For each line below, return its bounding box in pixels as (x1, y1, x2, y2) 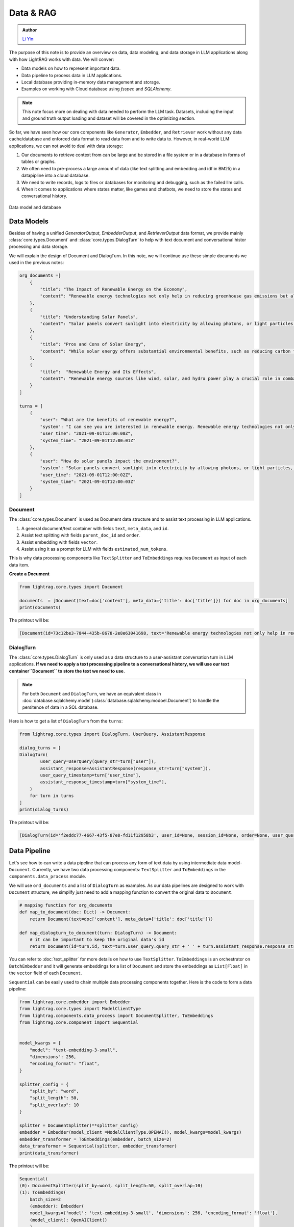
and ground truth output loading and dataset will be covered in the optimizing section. (22, 115, 196, 121)
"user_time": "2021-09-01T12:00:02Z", (40, 472, 133, 478)
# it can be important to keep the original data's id (29, 937, 164, 942)
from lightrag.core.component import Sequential (19, 1020, 139, 1025)
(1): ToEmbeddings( (19, 1190, 66, 1195)
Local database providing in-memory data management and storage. (21, 79, 160, 85)
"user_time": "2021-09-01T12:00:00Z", (40, 431, 133, 436)
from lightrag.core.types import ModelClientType (19, 1006, 141, 1012)
